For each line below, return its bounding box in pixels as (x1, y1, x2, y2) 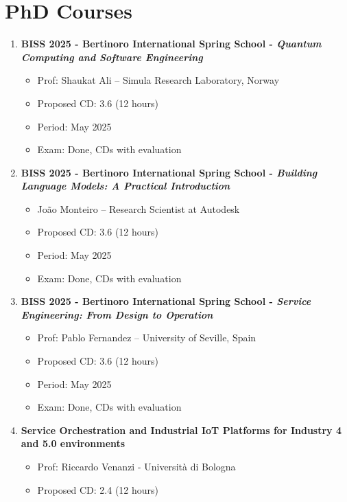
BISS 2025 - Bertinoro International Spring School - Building (21, 165, 318, 179)
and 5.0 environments (21, 436, 125, 450)
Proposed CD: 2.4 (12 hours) (37, 482, 159, 497)
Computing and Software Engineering (21, 49, 203, 64)
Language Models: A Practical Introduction (21, 179, 230, 193)
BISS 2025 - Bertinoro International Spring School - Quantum (21, 36, 322, 51)
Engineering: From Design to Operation (21, 307, 213, 321)
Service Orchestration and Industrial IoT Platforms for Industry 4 (21, 422, 342, 437)
